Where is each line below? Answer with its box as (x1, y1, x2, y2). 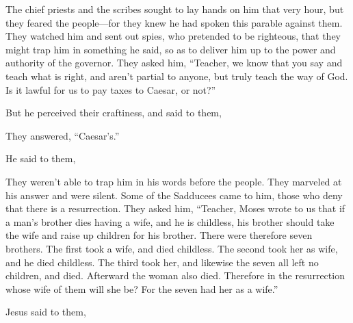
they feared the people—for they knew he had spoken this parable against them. (5, 15, 343, 29)
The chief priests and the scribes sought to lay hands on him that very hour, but (5, 2, 344, 16)
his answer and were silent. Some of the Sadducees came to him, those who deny (5, 188, 343, 202)
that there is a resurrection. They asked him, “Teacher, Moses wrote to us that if (5, 201, 345, 216)
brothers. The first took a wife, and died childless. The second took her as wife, (5, 241, 338, 255)
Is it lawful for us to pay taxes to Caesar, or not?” (5, 82, 216, 96)
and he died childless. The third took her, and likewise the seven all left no (5, 255, 319, 269)
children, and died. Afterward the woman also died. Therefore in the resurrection (5, 268, 345, 283)
